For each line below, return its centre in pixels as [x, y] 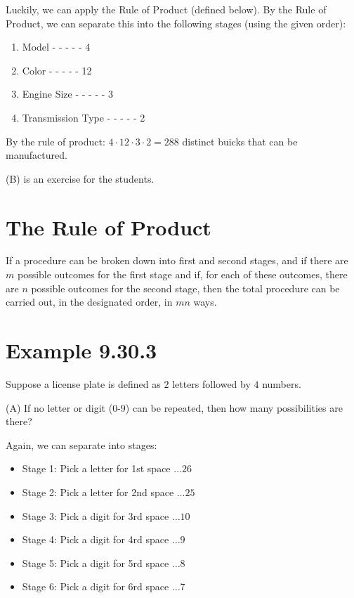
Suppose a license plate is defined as [83, 383]
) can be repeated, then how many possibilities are [234, 407]
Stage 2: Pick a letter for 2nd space [98, 492]
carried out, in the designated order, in [89, 302]
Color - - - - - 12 [57, 70]
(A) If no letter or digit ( [59, 407]
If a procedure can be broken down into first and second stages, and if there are [177, 260]
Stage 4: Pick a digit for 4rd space [96, 539]
